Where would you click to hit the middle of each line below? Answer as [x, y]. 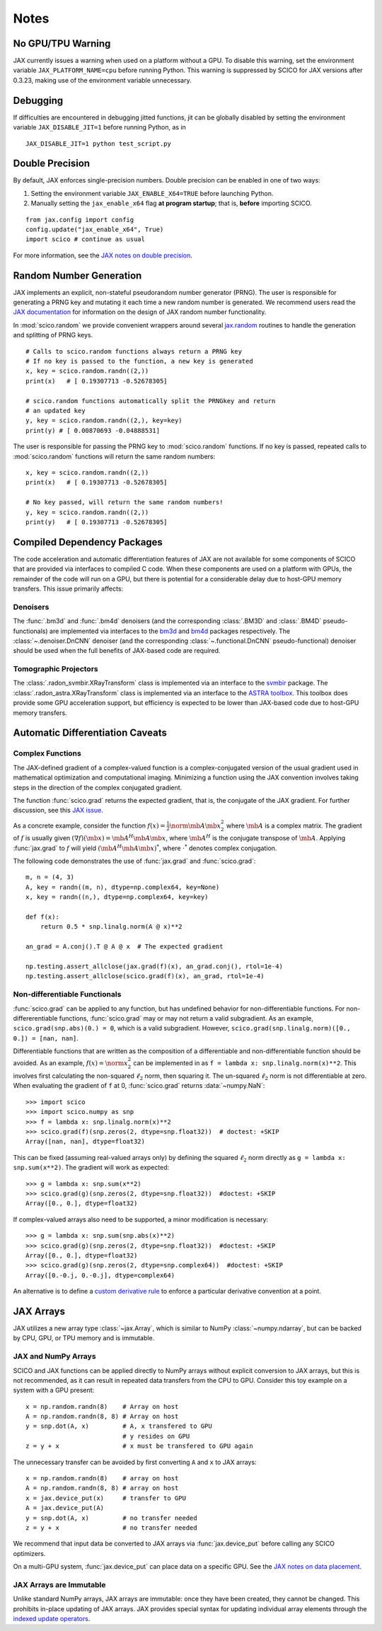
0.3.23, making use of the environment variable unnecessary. [102, 80]
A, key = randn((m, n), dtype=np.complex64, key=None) [123, 887]
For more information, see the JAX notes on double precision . [103, 255]
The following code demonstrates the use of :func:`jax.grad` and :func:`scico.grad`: [134, 861]
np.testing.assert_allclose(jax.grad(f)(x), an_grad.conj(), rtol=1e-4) [154, 966]
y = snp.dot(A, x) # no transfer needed [111, 1518]
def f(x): [42, 917]
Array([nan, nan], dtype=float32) [85, 1142]
